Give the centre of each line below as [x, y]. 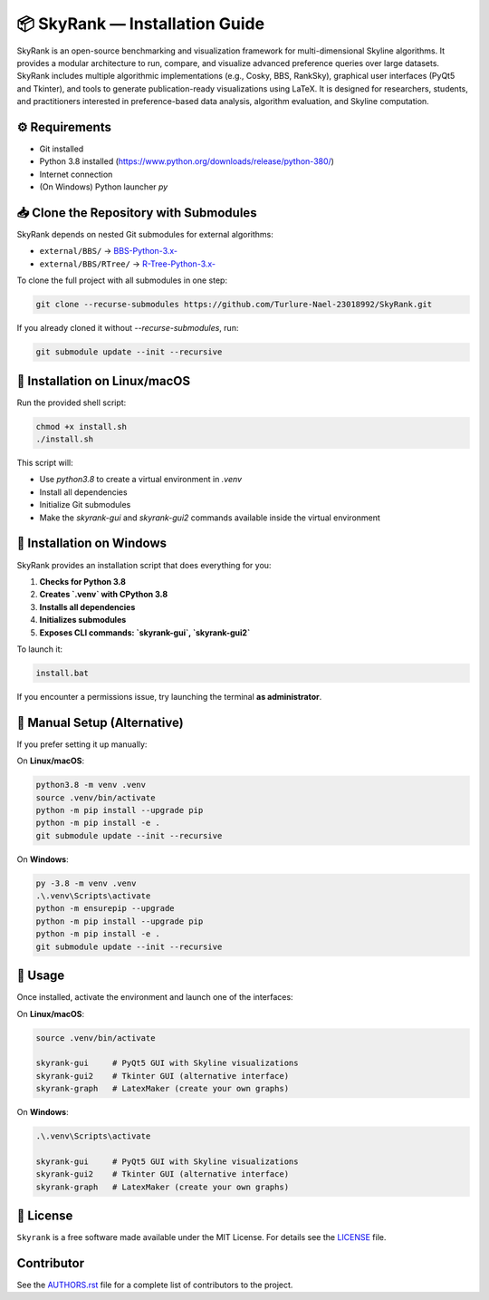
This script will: [45, 463]
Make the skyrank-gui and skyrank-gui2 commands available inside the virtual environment [210, 518]
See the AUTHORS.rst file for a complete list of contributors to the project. [155, 1285]
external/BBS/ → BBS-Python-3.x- [109, 251]
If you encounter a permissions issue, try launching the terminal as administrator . [169, 696]
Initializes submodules [83, 620]
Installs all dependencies [87, 606]
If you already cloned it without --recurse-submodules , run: [128, 328]
